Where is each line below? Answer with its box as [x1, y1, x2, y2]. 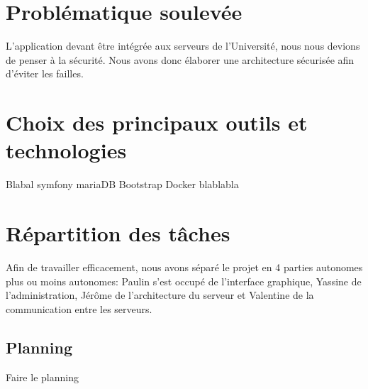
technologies [6, 136, 127, 165]
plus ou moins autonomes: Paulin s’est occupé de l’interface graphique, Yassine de [6, 273, 362, 288]
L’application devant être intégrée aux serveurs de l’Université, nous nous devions [6, 38, 360, 53]
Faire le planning [6, 369, 79, 384]
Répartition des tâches [6, 219, 230, 247]
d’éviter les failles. [6, 66, 84, 81]
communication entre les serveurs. [6, 301, 152, 316]
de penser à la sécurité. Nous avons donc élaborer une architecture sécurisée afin [6, 52, 355, 67]
